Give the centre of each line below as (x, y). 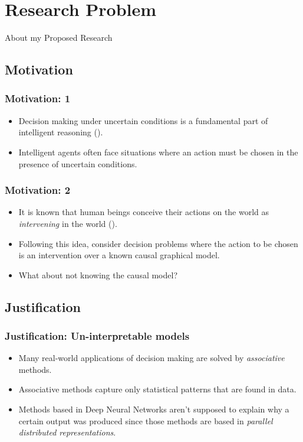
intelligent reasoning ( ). (61, 132)
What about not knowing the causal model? (98, 274)
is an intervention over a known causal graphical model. (119, 255)
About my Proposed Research (59, 38)
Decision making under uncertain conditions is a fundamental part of (143, 120)
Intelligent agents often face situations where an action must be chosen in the (158, 152)
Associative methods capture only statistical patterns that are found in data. (157, 389)
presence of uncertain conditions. (78, 163)
